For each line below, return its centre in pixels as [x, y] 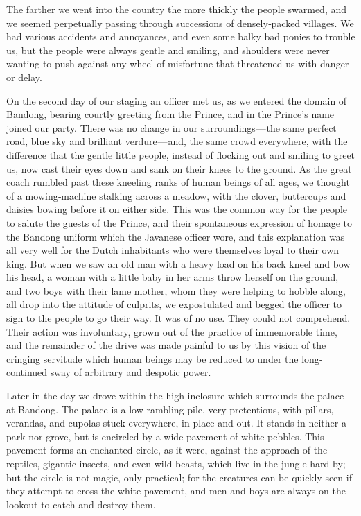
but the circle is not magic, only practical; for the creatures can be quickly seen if [179, 477]
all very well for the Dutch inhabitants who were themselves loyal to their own [173, 250]
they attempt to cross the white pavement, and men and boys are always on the [176, 491]
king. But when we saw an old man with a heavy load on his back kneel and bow [178, 263]
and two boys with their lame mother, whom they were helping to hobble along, [176, 290]
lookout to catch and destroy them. [81, 504]
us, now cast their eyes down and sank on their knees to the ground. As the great [179, 168]
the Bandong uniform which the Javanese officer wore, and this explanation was [176, 236]
